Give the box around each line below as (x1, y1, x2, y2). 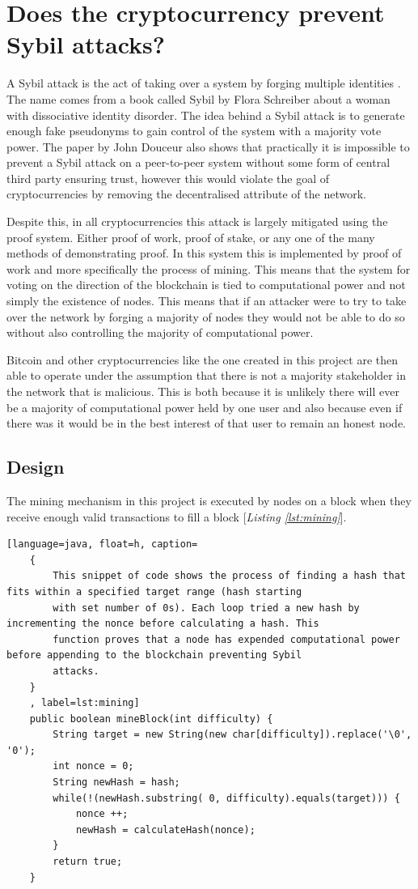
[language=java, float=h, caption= (6, 538, 198, 551)
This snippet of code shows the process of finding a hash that (53, 570, 406, 582)
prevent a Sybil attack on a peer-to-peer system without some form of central (6, 154, 391, 171)
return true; (53, 856, 123, 868)
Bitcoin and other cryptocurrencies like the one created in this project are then (6, 351, 399, 368)
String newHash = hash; (53, 776, 180, 789)
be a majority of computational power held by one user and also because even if (6, 398, 403, 415)
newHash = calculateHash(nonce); (75, 823, 255, 836)
